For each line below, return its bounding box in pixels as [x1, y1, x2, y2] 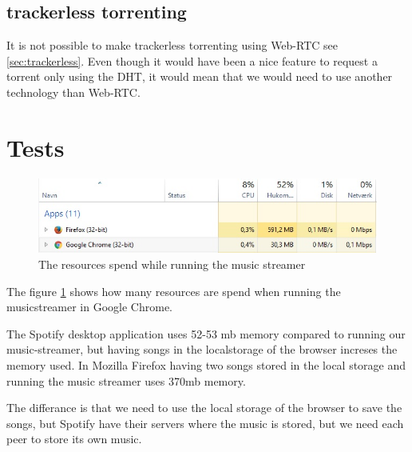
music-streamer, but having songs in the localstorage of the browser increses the [6, 341, 398, 358]
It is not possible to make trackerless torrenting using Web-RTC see [6, 37, 339, 54]
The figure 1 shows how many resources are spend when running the [6, 282, 341, 299]
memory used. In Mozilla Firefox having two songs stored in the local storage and [6, 356, 406, 373]
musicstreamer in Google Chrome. [6, 298, 173, 315]
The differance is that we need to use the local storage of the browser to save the [6, 399, 402, 416]
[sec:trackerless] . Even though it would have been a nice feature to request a [6, 52, 378, 69]
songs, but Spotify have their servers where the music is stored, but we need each [6, 414, 404, 431]
